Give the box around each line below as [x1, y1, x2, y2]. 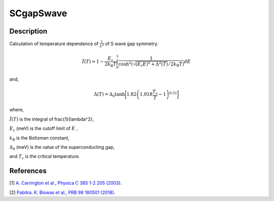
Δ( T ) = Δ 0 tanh [94, 91, 125, 98]
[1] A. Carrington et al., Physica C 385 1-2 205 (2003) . [9, 180, 122, 186]
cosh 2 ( [118, 60, 133, 67]
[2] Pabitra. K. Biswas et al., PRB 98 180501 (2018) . [9, 189, 116, 195]
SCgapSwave [9, 8, 67, 19]
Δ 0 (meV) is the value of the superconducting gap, [9, 144, 115, 151]
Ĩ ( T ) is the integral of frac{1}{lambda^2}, [9, 116, 94, 122]
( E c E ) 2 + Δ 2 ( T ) [135, 60, 168, 68]
